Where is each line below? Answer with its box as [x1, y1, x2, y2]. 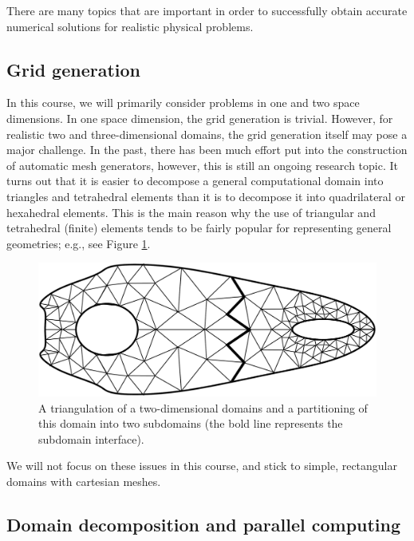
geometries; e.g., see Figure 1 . [6, 235, 151, 251]
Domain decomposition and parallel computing [6, 511, 401, 536]
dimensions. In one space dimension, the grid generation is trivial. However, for [6, 109, 393, 126]
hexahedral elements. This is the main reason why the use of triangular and [6, 203, 376, 220]
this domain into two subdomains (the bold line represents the [38, 415, 343, 432]
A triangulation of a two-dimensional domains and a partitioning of [38, 399, 368, 416]
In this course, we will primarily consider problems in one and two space [6, 94, 360, 111]
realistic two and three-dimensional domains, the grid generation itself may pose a [6, 125, 408, 142]
